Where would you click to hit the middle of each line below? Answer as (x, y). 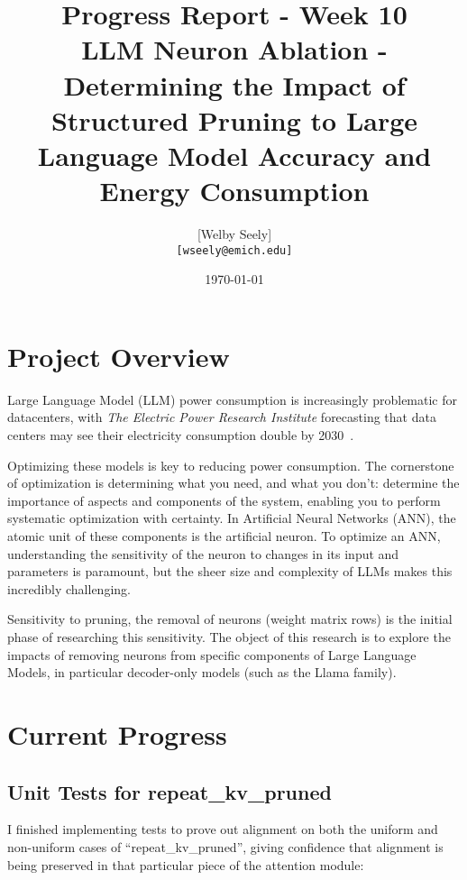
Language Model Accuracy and (234, 155)
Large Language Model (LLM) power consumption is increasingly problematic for (232, 399)
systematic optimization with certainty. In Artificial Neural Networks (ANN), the (232, 518)
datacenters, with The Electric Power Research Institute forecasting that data (222, 417)
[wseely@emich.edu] (234, 250)
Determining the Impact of (234, 84)
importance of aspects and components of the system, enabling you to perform (224, 500)
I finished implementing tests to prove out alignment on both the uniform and (223, 829)
